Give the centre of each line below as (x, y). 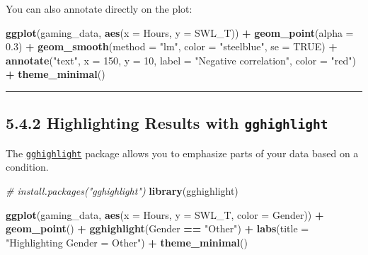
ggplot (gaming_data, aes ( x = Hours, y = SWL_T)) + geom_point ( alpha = (180, 32)
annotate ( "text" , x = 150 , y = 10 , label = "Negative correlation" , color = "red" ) (181, 60)
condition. (27, 167)
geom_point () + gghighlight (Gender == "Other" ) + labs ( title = (157, 228)
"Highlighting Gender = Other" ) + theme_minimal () (127, 242)
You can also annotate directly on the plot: (99, 8)
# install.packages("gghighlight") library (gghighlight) (122, 191)
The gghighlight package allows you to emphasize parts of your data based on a (182, 153)
